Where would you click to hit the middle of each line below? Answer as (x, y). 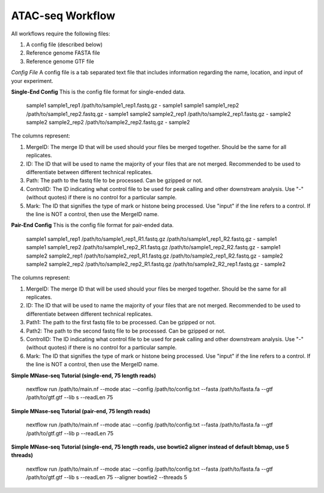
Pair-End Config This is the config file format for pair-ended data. (92, 225)
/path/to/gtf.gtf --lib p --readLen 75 (70, 433)
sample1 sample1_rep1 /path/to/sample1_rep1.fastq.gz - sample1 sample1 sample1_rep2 (133, 106)
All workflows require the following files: (61, 34)
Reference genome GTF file (60, 61)
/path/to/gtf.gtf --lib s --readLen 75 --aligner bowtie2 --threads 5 (106, 477)
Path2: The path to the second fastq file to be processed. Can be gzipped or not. (126, 331)
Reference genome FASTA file (63, 53)
